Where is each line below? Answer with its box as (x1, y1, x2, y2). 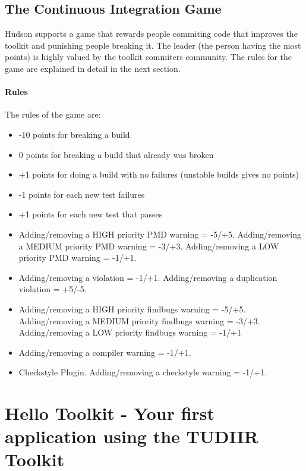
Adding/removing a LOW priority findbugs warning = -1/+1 (18, 326, 242, 339)
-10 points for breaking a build (18, 128, 130, 140)
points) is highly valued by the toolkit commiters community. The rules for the (5, 50, 292, 63)
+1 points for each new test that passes (18, 208, 163, 220)
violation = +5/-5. (18, 283, 87, 295)
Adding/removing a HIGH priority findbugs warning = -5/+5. (18, 302, 246, 315)
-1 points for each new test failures (18, 188, 145, 200)
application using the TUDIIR (5, 424, 258, 448)
